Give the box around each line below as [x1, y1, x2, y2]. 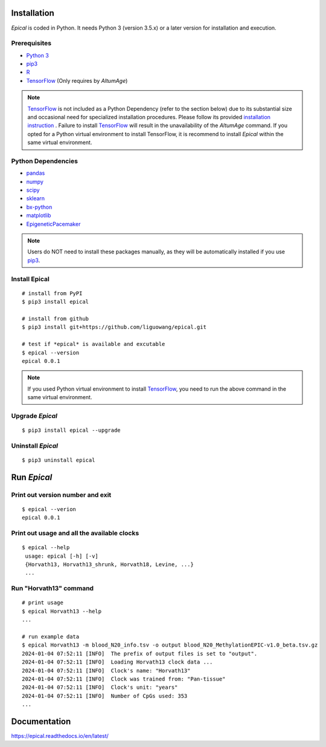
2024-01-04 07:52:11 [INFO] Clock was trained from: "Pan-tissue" [22, 675, 226, 682]
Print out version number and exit [11, 491, 112, 499]
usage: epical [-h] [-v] [25, 552, 99, 559]
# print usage [22, 599, 63, 606]
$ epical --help [22, 544, 70, 551]
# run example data [22, 633, 80, 640]
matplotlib [26, 212, 51, 219]
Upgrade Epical [11, 411, 57, 420]
